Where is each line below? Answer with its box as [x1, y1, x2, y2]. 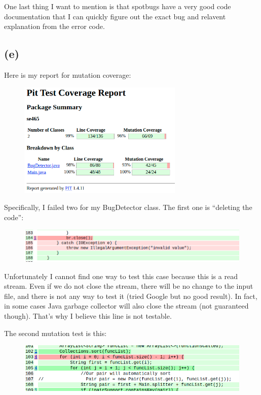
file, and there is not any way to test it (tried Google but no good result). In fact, [4, 290, 257, 301]
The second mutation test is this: [4, 327, 107, 338]
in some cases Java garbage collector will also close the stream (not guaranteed [4, 300, 249, 311]
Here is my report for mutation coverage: [4, 69, 131, 80]
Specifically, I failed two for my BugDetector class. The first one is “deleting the [4, 202, 252, 212]
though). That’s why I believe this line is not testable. [4, 310, 172, 321]
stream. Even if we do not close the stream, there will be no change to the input [4, 281, 253, 291]
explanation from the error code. [4, 21, 105, 32]
